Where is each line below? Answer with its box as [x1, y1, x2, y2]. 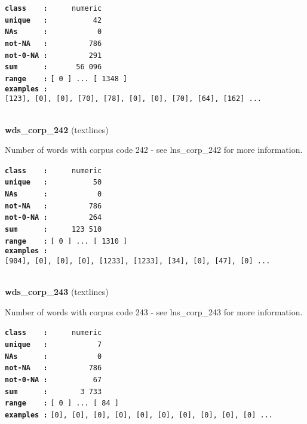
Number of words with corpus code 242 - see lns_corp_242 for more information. [5, 143, 303, 156]
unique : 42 [5, 16, 102, 24]
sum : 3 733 [5, 387, 102, 396]
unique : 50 [5, 178, 102, 187]
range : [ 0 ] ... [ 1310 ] [5, 236, 128, 245]
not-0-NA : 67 [5, 376, 102, 384]
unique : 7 [5, 340, 102, 349]
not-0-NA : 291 [5, 51, 102, 60]
